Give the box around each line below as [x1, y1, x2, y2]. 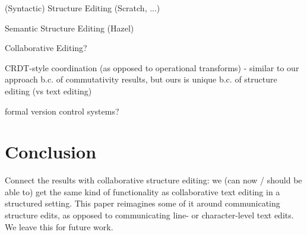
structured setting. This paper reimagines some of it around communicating [5, 197, 280, 209]
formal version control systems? [5, 104, 119, 117]
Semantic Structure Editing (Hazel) [5, 21, 134, 34]
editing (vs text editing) [5, 84, 92, 97]
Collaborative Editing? [5, 42, 87, 54]
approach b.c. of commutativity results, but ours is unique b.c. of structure [5, 73, 277, 85]
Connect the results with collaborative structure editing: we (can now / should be [5, 174, 302, 186]
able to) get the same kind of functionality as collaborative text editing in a [5, 185, 280, 198]
